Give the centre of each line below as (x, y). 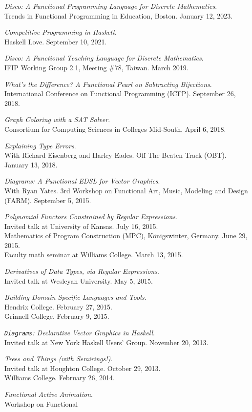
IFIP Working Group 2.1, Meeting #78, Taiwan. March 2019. (96, 67)
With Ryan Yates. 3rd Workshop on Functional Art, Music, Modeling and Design (126, 190)
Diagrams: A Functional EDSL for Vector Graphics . (82, 181)
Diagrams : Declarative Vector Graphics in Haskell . (80, 333)
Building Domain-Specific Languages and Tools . (75, 297)
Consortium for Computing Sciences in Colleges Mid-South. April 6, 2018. (115, 129)
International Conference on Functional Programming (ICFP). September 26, (120, 93)
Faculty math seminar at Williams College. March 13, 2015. (94, 255)
